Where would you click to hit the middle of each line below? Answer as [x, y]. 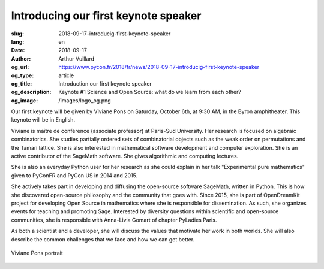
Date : [18, 50]
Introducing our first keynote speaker [106, 16]
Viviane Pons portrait [37, 253]
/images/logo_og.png [85, 100]
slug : [17, 34]
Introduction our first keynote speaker [105, 83]
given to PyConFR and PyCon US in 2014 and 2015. [74, 175]
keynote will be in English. [43, 120]
